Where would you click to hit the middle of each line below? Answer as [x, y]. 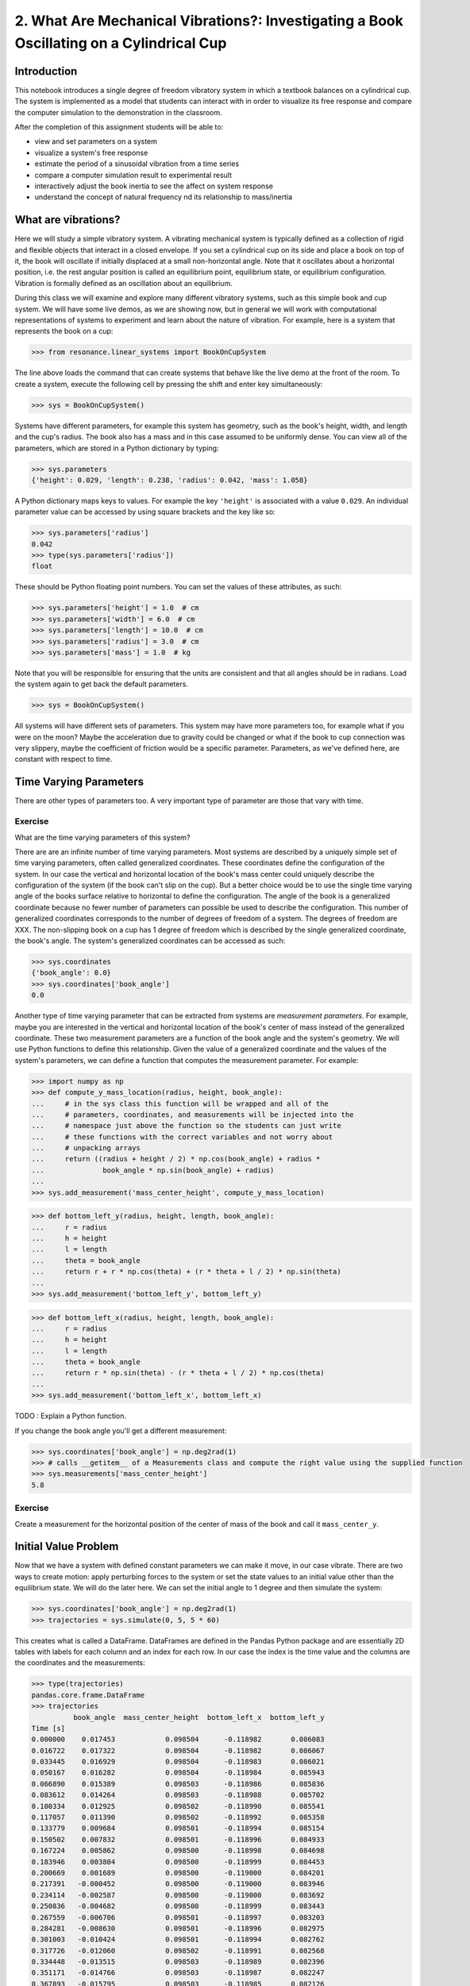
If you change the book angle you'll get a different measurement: [121, 1431]
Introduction [46, 71]
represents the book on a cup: [64, 331]
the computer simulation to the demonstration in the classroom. [118, 112]
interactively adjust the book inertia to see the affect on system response [154, 186]
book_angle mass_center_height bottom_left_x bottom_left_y [198, 1717]
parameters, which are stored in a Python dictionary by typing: [117, 448]
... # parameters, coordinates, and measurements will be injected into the [193, 1115]
